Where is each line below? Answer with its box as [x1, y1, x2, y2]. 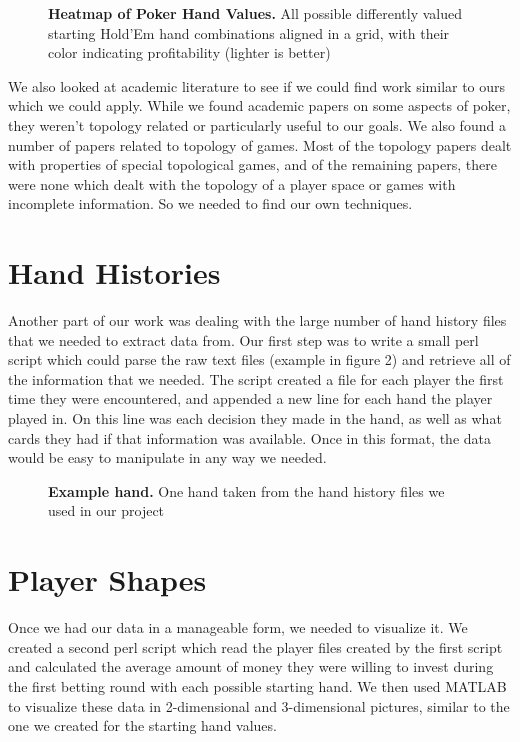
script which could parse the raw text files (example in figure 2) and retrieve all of [8, 349, 511, 370]
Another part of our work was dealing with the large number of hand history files [8, 310, 507, 331]
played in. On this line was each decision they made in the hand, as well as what [8, 408, 502, 429]
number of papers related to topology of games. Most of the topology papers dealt [8, 134, 512, 155]
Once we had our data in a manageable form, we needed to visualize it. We [8, 617, 468, 638]
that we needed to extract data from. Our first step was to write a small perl [8, 329, 479, 350]
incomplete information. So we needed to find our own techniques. [8, 193, 413, 214]
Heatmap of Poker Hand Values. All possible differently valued [48, 3, 462, 23]
